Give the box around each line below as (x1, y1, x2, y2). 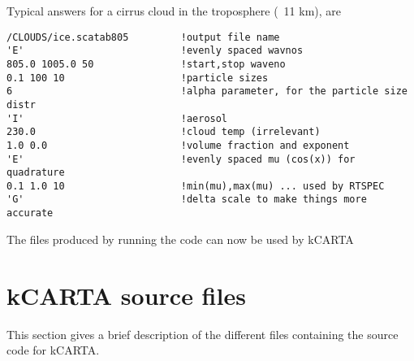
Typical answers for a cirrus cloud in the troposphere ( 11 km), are (6, 2, 342, 19)
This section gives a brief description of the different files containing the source (6, 325, 399, 342)
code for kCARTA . (6, 341, 100, 359)
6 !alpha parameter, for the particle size (6, 85, 408, 98)
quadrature (6, 167, 65, 179)
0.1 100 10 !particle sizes (6, 72, 269, 84)
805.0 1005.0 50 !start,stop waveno (6, 58, 286, 70)
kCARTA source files (6, 278, 246, 311)
